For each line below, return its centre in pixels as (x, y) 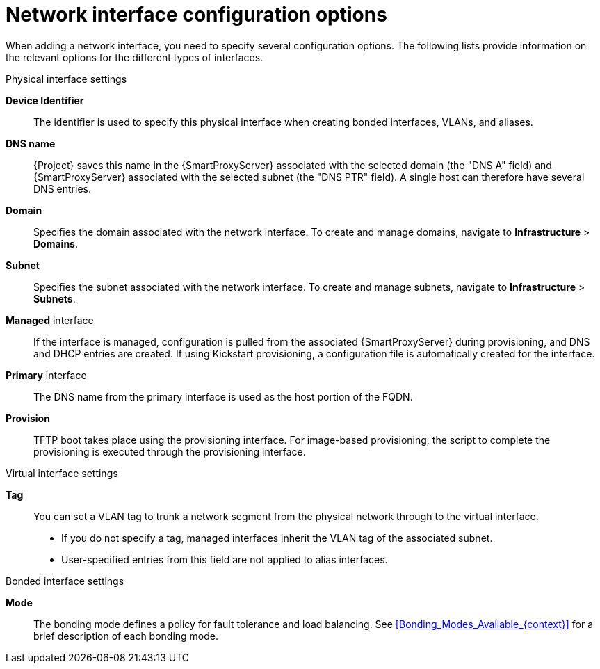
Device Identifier (45, 100)
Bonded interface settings (65, 581)
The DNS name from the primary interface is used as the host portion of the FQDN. (223, 396)
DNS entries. (62, 188)
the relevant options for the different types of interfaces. (135, 57)
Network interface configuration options (196, 15)
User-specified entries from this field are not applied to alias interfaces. (225, 559)
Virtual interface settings (62, 473)
